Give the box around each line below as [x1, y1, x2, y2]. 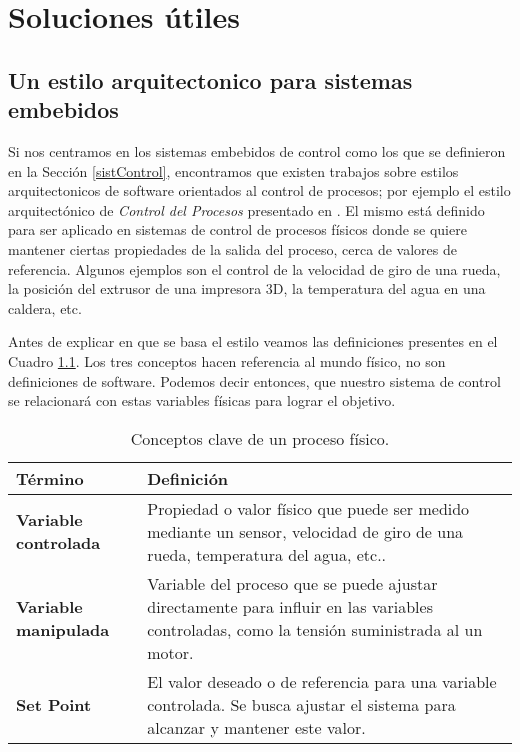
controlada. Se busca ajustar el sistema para [147, 692, 456, 716]
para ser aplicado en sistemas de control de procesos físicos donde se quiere [8, 219, 467, 240]
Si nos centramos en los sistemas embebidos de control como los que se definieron [8, 140, 506, 161]
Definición [147, 466, 229, 490]
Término [16, 466, 84, 490]
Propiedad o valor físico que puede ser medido [147, 496, 470, 520]
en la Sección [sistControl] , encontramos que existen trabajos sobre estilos [8, 160, 459, 181]
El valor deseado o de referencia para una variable [147, 669, 497, 693]
